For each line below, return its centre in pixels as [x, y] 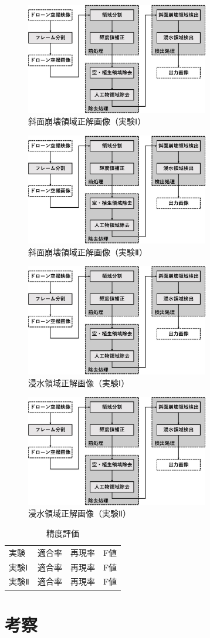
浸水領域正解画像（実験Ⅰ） [79, 382]
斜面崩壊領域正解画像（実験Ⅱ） [88, 252]
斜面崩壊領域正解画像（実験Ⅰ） [87, 121]
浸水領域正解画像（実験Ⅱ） [79, 513]
